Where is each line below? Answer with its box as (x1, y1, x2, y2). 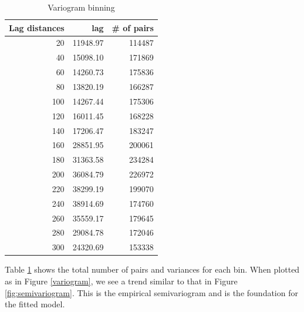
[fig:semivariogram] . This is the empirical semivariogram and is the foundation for (5, 286, 298, 298)
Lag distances (9, 21, 65, 33)
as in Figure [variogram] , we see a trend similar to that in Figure (5, 274, 238, 287)
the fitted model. (5, 298, 65, 310)
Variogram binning (48, 1, 115, 13)
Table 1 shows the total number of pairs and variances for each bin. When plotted (5, 263, 300, 276)
